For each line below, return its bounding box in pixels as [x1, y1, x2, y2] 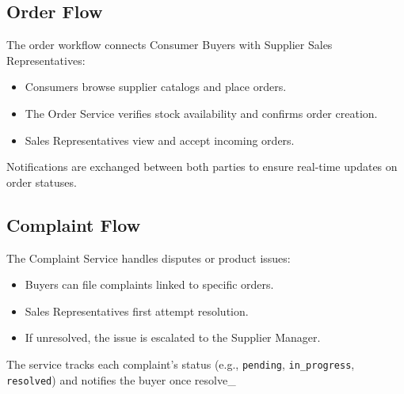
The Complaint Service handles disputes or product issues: [6, 249, 291, 266]
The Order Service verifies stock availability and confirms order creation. [25, 104, 378, 121]
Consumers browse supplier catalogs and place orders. [25, 78, 287, 95]
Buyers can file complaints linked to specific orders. [25, 276, 274, 293]
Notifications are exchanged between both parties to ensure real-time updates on [6, 158, 398, 175]
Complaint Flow [6, 212, 141, 237]
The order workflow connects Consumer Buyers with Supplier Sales [6, 36, 333, 53]
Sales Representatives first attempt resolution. [25, 302, 249, 319]
